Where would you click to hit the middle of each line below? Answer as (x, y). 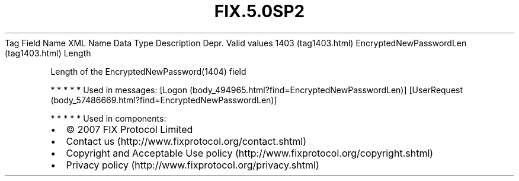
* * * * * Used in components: (108, 118)
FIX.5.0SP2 (259, 11)
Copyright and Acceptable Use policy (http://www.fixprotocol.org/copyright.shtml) (250, 153)
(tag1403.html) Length (48, 53)
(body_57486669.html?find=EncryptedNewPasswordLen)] (164, 100)
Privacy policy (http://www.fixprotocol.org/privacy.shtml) (193, 165)
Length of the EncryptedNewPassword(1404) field (148, 71)
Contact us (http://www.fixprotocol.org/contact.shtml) (186, 141)
